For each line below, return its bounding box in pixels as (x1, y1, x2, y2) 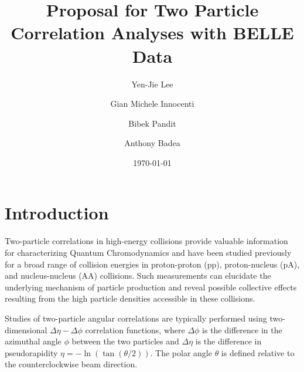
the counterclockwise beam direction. (5, 358, 138, 370)
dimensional (5, 323, 47, 336)
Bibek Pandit (128, 117, 176, 129)
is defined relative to (221, 346, 295, 359)
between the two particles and (71, 335, 179, 347)
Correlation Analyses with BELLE (11, 21, 294, 45)
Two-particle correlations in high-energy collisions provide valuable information (5, 235, 288, 247)
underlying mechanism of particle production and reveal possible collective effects (5, 280, 297, 293)
